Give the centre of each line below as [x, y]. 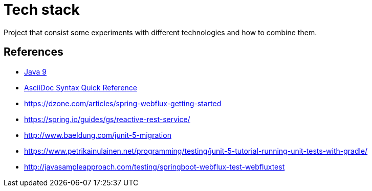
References [34, 52]
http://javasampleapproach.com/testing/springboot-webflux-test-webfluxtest [155, 166]
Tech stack [42, 10]
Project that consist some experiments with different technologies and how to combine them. [160, 32]
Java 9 [35, 71]
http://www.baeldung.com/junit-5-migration [98, 135]
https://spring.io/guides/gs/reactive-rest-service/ [107, 119]
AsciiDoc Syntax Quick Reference [81, 87]
